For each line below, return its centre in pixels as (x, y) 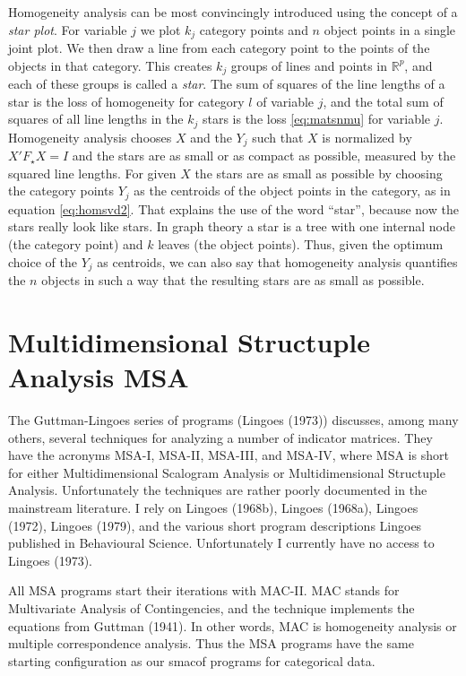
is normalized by (367, 137)
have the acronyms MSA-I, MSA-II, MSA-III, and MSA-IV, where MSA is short (229, 455)
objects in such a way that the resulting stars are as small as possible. (233, 280)
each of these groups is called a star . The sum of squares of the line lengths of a (227, 84)
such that (278, 137)
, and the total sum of (383, 101)
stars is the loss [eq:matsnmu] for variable (316, 119)
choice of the (43, 261)
